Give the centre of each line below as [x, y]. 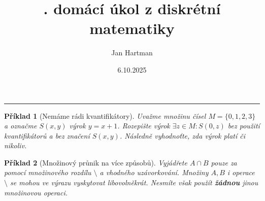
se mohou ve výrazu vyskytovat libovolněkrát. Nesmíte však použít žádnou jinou [134, 182]
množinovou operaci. [36, 192]
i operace [241, 172]
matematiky [132, 28]
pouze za [224, 162]
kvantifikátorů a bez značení [47, 135]
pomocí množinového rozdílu [48, 172]
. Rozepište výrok [144, 126]
